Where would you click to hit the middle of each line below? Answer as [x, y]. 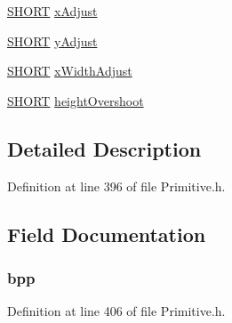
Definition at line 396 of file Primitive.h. [116, 186]
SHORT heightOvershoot [76, 100]
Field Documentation [107, 234]
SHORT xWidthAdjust [70, 71]
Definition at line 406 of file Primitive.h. [116, 311]
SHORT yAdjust [52, 40]
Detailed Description [104, 148]
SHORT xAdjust [52, 11]
